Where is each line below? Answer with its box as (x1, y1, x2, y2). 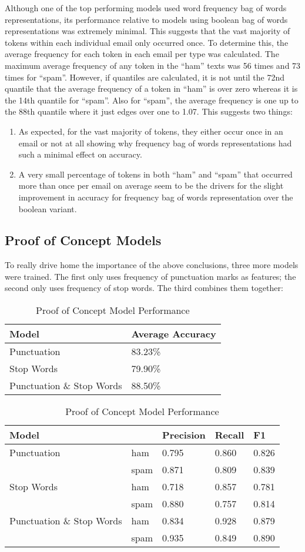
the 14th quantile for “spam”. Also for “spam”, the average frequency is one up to (5, 93, 299, 106)
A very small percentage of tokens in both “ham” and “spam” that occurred (18, 168, 293, 180)
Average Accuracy (131, 327, 216, 341)
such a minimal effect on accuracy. (18, 148, 142, 160)
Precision (162, 428, 206, 442)
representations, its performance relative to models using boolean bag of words (5, 13, 288, 25)
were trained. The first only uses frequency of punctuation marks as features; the (5, 270, 296, 282)
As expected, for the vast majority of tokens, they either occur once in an (18, 125, 283, 137)
